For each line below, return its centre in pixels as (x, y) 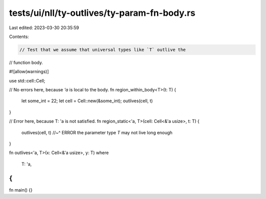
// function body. (26, 62)
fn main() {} (21, 190)
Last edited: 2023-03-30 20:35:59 (44, 28)
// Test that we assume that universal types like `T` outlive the (103, 50)
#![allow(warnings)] (29, 72)
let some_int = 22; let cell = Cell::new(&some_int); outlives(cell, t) (87, 101)
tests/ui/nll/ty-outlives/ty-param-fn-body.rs (102, 13)
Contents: (19, 37)
